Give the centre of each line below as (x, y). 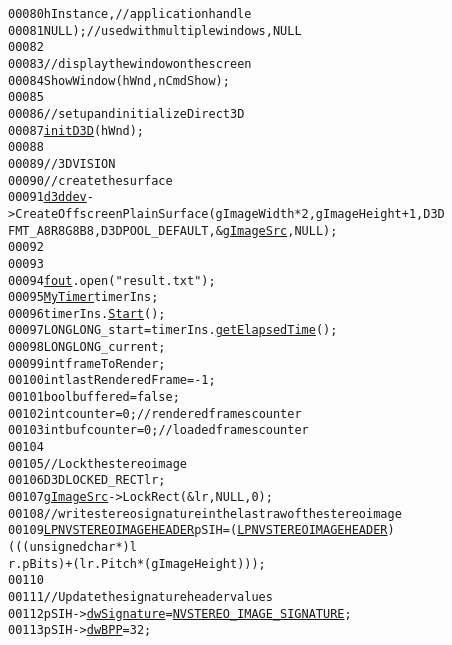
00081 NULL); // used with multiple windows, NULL (155, 30)
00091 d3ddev (47, 197)
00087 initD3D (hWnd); (76, 130)
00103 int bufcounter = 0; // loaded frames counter (158, 430)
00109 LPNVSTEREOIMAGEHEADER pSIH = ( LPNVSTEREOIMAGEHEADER (198, 530)
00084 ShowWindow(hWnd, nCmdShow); (119, 80)
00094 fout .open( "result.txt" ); (112, 280)
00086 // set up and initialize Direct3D (126, 113)
